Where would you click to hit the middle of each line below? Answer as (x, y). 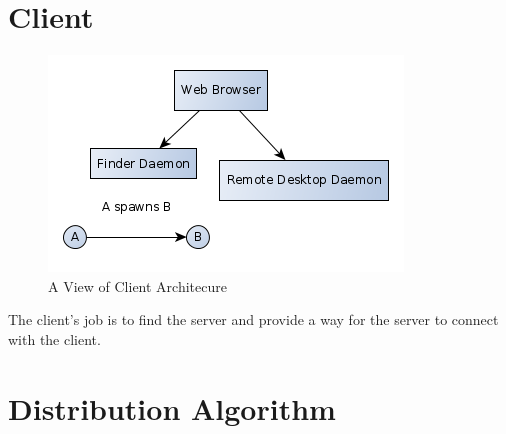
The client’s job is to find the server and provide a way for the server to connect (253, 319)
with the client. (54, 338)
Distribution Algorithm (172, 407)
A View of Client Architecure (137, 285)
